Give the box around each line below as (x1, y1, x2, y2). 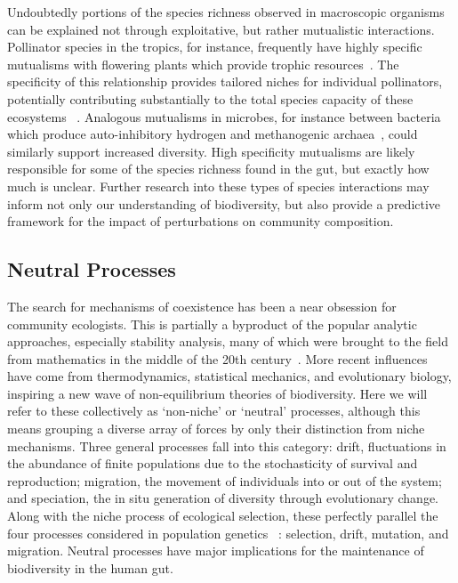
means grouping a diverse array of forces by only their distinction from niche (7, 419, 425, 438)
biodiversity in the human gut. (7, 558, 173, 577)
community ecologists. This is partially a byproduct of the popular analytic (7, 314, 417, 333)
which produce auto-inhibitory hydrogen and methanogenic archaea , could (7, 125, 418, 143)
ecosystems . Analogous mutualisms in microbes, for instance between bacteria (7, 107, 441, 126)
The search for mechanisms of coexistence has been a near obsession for (7, 296, 397, 315)
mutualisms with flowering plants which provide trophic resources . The (7, 54, 399, 73)
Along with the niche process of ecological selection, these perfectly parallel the (7, 506, 438, 525)
